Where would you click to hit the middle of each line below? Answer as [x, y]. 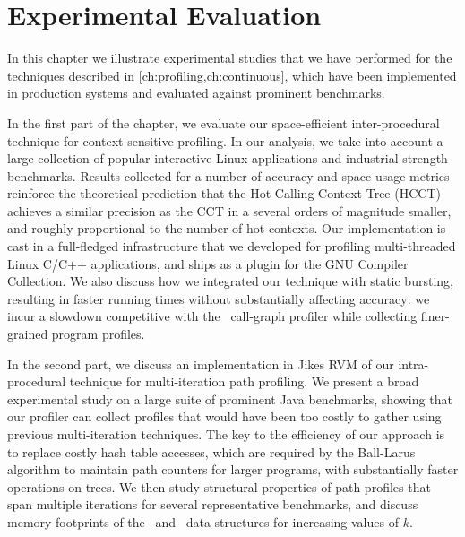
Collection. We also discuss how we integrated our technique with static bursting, [230, 281]
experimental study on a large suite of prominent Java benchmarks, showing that [230, 398]
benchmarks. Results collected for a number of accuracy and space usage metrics [228, 175]
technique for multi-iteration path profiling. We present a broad [244, 381]
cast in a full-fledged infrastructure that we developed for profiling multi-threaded [232, 246]
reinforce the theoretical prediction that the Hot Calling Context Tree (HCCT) [224, 193]
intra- [413, 364]
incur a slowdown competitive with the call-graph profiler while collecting [212, 316]
